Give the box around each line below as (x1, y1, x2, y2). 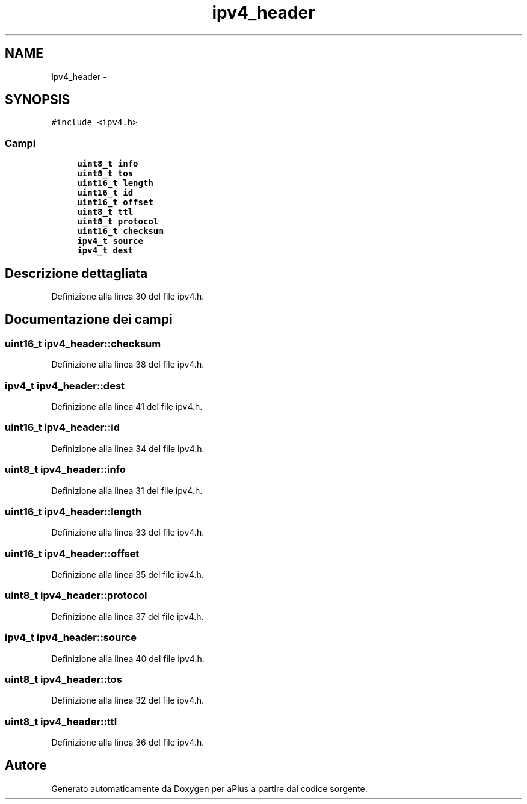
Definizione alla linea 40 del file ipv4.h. (51, 653, 205, 664)
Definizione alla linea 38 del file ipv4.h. (51, 359, 205, 370)
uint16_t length (77, 178, 153, 188)
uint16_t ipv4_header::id (5, 421, 120, 434)
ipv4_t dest (77, 246, 134, 256)
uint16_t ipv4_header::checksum (5, 337, 161, 350)
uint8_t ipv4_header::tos (5, 673, 123, 685)
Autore (5, 758, 47, 773)
